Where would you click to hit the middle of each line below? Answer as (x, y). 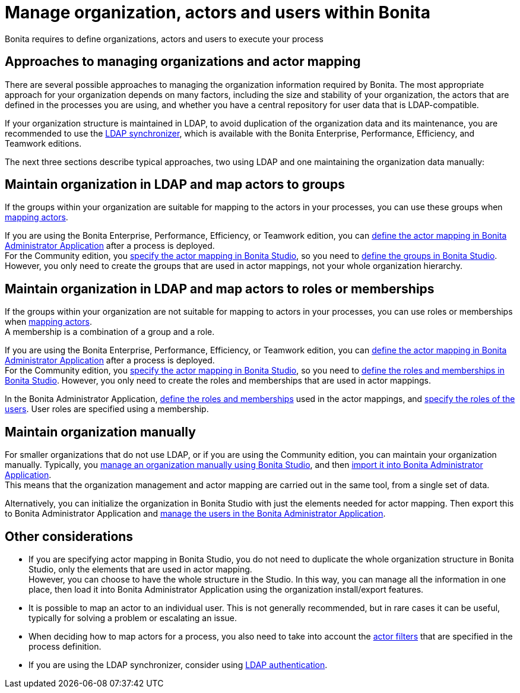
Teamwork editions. (43, 143)
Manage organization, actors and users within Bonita (218, 12)
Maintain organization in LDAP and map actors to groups (175, 185)
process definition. (65, 646)
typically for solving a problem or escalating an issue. (133, 618)
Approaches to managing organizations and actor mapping (183, 62)
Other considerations (69, 536)
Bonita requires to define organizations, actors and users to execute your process (164, 39)
